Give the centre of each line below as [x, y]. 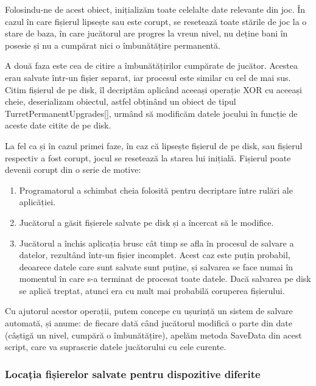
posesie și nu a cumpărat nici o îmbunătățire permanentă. [113, 45]
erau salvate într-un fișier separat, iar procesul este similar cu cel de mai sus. [148, 77]
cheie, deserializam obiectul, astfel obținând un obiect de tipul [121, 101]
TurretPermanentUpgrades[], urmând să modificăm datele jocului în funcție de [151, 113]
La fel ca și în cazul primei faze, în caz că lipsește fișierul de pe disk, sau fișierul [154, 145]
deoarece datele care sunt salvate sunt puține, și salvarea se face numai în [156, 266]
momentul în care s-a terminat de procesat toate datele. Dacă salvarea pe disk [165, 279]
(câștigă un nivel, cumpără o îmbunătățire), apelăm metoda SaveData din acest [153, 335]
